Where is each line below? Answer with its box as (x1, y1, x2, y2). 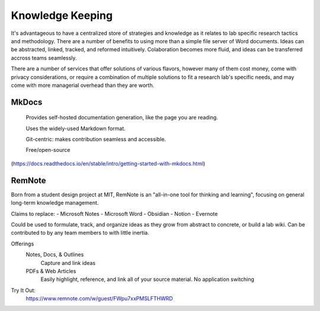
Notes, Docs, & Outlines (25, 251, 84, 258)
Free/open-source (25, 147, 71, 154)
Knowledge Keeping (11, 9, 113, 22)
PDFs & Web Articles (25, 267, 76, 274)
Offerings (11, 240, 34, 247)
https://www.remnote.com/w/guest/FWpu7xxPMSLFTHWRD (25, 295, 173, 302)
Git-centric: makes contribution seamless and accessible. (25, 136, 166, 143)
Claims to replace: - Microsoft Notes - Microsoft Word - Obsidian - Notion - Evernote (11, 210, 218, 217)
